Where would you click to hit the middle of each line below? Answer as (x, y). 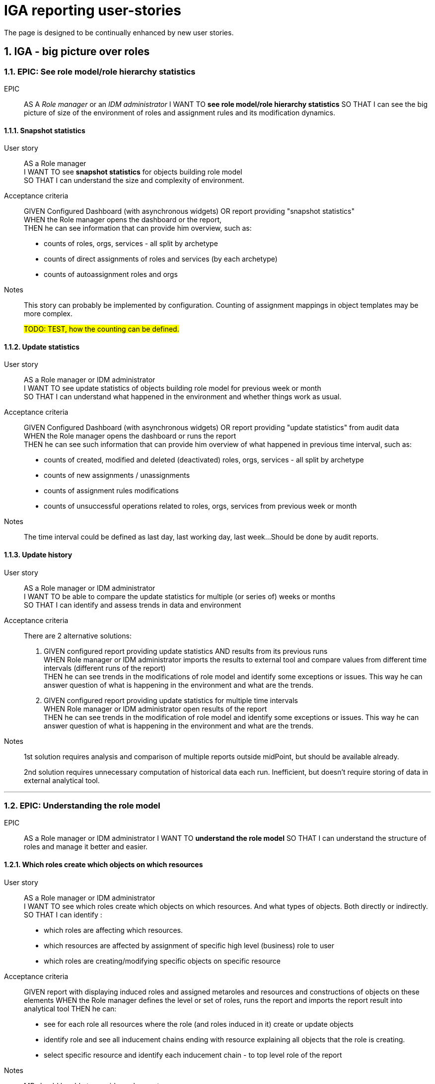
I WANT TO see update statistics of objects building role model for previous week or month (173, 388)
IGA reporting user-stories (93, 10)
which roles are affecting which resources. (113, 930)
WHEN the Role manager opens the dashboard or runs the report (130, 436)
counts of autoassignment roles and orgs (111, 274)
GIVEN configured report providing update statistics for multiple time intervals (171, 700)
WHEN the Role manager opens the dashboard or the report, (123, 220)
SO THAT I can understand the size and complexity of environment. (134, 181)
